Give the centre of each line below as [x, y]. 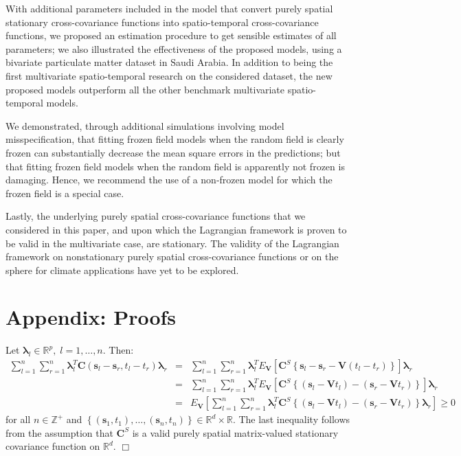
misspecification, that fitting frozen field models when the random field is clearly [175, 139]
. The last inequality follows [291, 419]
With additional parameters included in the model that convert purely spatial [169, 8]
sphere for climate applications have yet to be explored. [122, 270]
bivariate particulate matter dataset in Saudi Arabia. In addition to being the [169, 62]
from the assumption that [59, 432]
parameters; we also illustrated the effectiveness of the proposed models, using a [174, 48]
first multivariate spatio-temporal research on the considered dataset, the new [169, 75]
